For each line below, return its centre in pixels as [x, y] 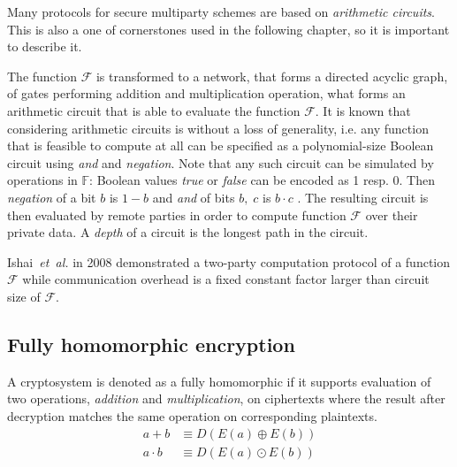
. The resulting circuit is [363, 197]
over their [392, 214]
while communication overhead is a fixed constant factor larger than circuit [226, 279]
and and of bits [194, 197]
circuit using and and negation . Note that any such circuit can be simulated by [221, 162]
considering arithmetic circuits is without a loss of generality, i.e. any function [218, 128]
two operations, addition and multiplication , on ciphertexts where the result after [226, 398]
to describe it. [45, 46]
